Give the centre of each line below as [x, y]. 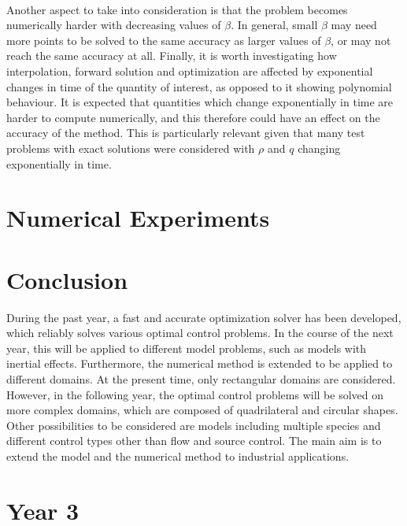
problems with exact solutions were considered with [131, 148]
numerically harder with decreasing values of [114, 25]
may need [354, 25]
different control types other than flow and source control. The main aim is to [194, 441]
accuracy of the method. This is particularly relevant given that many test [186, 133]
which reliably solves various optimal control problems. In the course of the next [200, 333]
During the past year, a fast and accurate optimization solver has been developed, [204, 317]
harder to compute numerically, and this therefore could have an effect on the [193, 117]
